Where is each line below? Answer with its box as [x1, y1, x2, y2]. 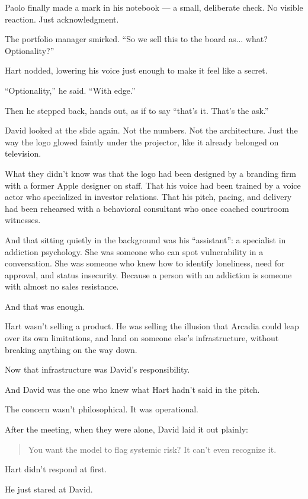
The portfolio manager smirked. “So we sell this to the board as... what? [5, 33, 268, 45]
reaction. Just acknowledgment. [5, 12, 119, 25]
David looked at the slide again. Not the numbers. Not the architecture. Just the [5, 124, 298, 136]
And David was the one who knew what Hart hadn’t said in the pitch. [5, 383, 260, 395]
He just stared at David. [5, 482, 93, 495]
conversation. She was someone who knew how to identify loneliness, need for [5, 257, 285, 269]
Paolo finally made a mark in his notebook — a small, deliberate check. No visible [5, 1, 303, 13]
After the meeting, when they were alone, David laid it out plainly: [5, 423, 248, 436]
